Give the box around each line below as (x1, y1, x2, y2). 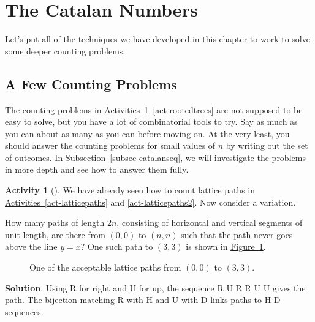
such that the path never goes (181, 228, 293, 241)
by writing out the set (226, 139, 308, 152)
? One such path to (80, 240, 153, 253)
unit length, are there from (5, 228, 105, 241)
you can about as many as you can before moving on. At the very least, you (5, 127, 290, 140)
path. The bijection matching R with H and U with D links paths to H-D (5, 293, 281, 306)
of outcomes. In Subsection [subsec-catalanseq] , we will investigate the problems (5, 151, 306, 163)
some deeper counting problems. (5, 44, 126, 57)
